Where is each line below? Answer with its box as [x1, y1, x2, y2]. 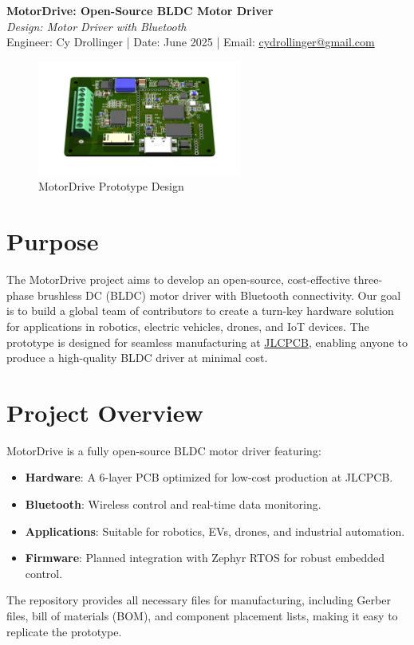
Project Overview [6, 395, 203, 428]
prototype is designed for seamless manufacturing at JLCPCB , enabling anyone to [6, 333, 408, 350]
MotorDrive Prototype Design [38, 178, 184, 195]
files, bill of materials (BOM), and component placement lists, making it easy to [6, 608, 398, 624]
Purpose [6, 225, 99, 258]
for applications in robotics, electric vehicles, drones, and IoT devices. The [6, 317, 369, 334]
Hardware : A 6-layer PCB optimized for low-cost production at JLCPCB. [25, 469, 393, 486]
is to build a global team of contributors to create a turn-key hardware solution [6, 302, 394, 319]
